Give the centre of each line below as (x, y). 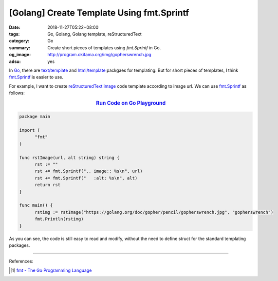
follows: (17, 93)
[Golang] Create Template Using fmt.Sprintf (99, 13)
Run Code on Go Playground (131, 103)
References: (21, 261)
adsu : (15, 61)
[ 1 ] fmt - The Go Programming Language (51, 270)
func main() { (36, 205)
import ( (30, 130)
